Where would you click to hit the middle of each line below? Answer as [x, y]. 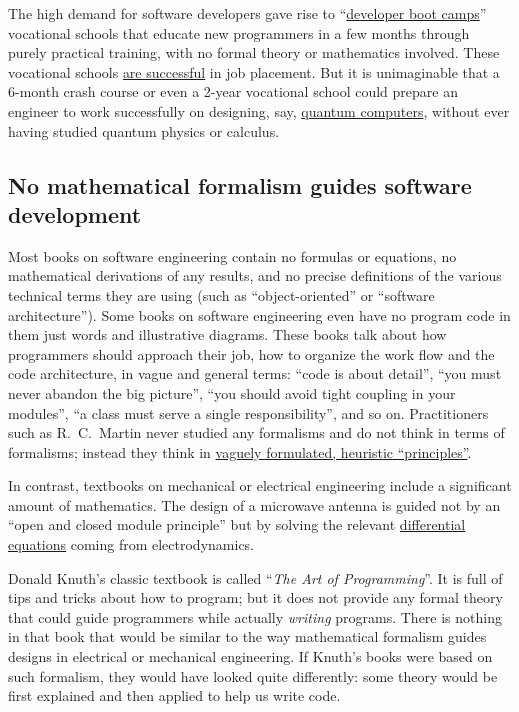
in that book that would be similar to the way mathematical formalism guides [247, 636]
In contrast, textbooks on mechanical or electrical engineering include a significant [260, 485]
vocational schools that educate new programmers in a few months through [239, 32]
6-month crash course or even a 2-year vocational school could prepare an [233, 91]
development [75, 213]
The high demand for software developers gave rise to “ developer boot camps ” [247, 13]
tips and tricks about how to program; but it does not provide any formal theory [255, 597]
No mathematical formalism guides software [240, 184]
